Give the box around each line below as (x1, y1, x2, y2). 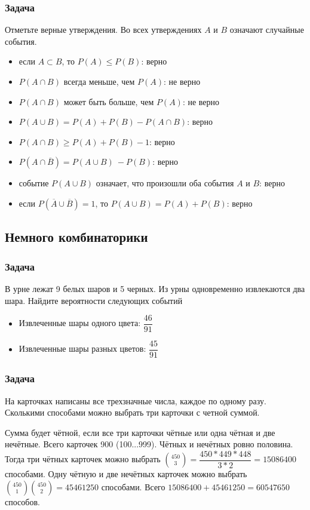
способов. (5, 495, 40, 508)
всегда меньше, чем (63, 75, 135, 87)
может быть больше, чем (63, 95, 154, 107)
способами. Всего (101, 480, 165, 493)
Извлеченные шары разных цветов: (19, 342, 146, 355)
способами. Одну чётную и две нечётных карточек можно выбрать (5, 468, 247, 480)
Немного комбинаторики (5, 228, 148, 246)
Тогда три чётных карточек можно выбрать (5, 453, 161, 465)
